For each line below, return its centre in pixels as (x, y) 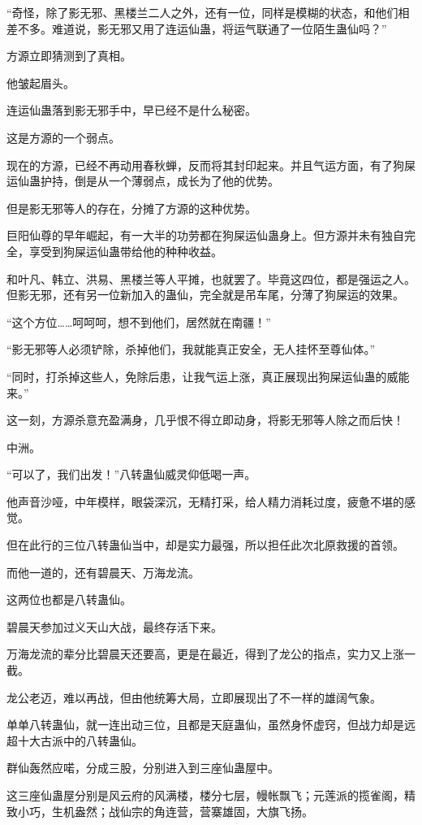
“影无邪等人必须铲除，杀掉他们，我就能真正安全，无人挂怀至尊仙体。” (191, 349)
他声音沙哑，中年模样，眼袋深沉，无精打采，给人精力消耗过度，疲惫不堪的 (205, 501)
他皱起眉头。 (41, 82)
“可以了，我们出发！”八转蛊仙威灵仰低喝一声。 (131, 474)
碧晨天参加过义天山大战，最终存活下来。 (114, 626)
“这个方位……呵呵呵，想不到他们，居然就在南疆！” (139, 321)
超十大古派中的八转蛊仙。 (75, 740)
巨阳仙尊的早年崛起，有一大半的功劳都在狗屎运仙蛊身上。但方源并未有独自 (205, 235)
